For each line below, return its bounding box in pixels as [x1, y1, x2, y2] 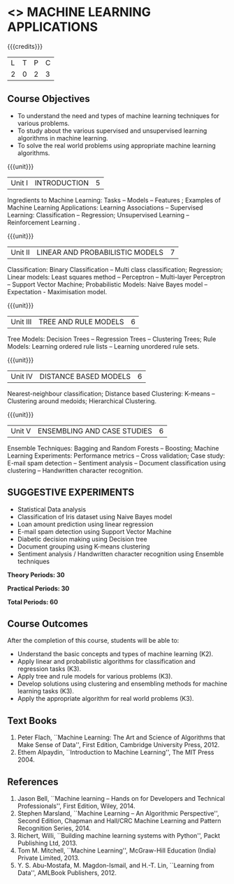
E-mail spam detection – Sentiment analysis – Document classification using [7, 458, 226, 467]
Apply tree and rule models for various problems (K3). [17, 672, 173, 681]
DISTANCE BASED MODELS [39, 371, 131, 381]
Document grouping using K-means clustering [17, 542, 150, 551]
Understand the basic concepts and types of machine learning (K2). [17, 650, 214, 658]
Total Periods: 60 [7, 597, 58, 606]
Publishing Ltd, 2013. [17, 839, 78, 847]
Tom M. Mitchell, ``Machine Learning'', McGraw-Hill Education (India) [17, 846, 217, 855]
